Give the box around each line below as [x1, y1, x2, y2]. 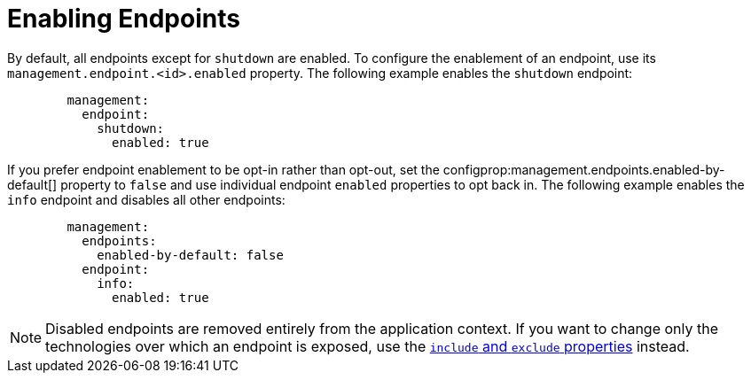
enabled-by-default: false [97, 247, 284, 262]
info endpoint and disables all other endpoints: [7, 191, 286, 207]
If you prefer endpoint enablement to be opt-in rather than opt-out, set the [7, 161, 440, 177]
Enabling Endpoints [7, 4, 240, 34]
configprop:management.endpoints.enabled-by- [442, 161, 725, 177]
